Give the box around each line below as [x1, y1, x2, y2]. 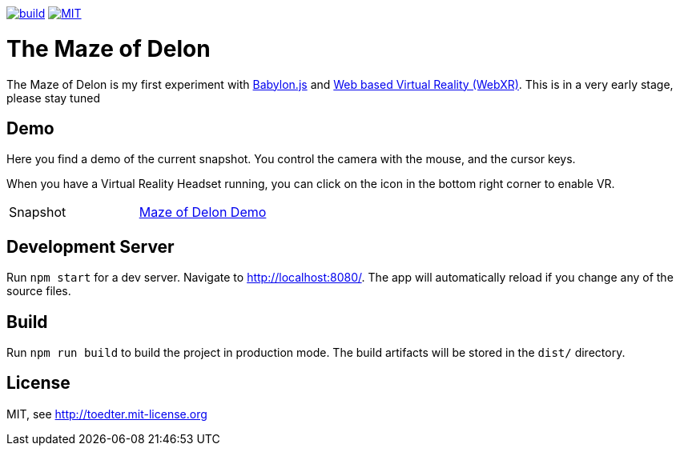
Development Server [6, 236, 175, 257]
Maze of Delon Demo [139, 204, 267, 221]
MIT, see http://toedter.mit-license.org [6, 406, 207, 421]
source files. [6, 284, 71, 298]
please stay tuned [6, 90, 100, 105]
